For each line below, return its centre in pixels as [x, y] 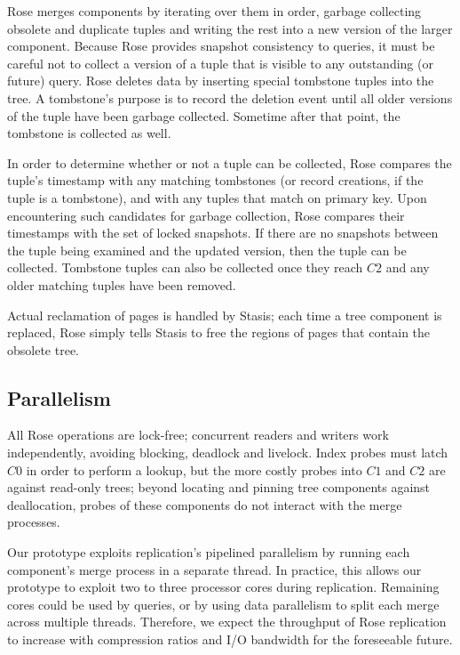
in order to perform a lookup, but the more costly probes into [194, 469]
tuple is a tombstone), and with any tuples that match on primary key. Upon [217, 197]
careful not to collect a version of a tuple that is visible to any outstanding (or [220, 63]
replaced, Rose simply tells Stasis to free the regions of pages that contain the [219, 332]
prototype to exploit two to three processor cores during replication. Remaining [223, 587]
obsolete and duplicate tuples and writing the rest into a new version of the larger [230, 28]
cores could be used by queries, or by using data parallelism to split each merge [223, 604]
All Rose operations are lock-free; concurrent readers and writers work [198, 435]
